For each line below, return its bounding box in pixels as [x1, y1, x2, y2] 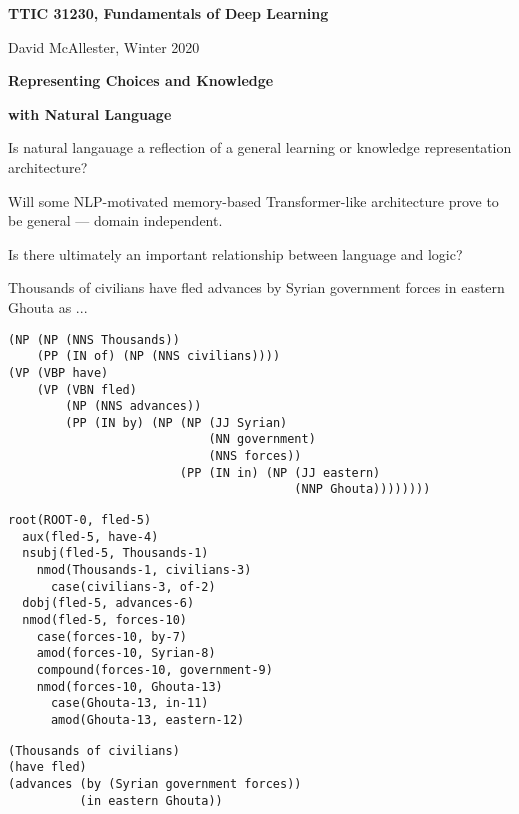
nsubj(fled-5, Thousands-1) [22, 546, 209, 561]
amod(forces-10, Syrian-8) [36, 646, 216, 661]
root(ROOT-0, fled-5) [8, 513, 152, 528]
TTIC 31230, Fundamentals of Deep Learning [8, 3, 329, 23]
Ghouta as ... [8, 296, 88, 317]
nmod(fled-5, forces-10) [22, 613, 187, 628]
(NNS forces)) [208, 449, 302, 464]
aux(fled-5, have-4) [22, 529, 159, 544]
